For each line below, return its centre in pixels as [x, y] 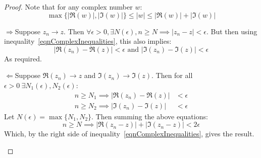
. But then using [232, 31]
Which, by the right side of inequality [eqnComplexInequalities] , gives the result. [129, 134]
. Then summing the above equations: [150, 116]
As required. [23, 58]
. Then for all [172, 75]
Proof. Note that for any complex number [68, 7]
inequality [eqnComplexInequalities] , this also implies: [88, 41]
